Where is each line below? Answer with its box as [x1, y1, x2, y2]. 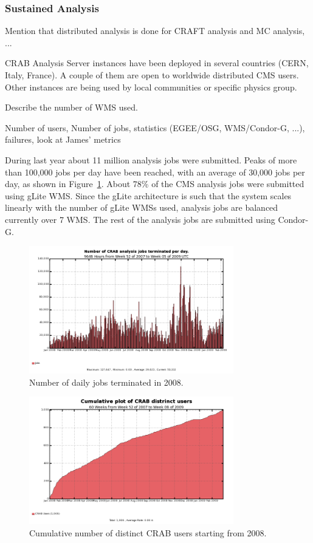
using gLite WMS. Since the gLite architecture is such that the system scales [5, 189, 292, 202]
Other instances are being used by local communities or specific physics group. [5, 80, 297, 93]
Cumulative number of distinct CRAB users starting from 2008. [29, 526, 267, 539]
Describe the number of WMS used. [5, 101, 138, 114]
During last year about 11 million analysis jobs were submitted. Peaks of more [5, 153, 297, 166]
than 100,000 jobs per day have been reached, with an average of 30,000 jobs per [5, 165, 305, 178]
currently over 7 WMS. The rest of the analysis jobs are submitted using [5, 213, 275, 225]
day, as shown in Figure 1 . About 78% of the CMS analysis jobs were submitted [5, 177, 304, 190]
